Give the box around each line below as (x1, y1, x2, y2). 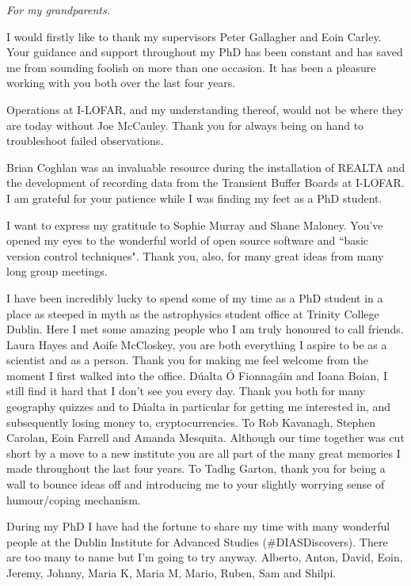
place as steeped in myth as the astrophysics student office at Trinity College (6, 305, 379, 322)
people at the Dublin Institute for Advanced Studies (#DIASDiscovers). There (6, 533, 388, 550)
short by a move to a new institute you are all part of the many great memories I (6, 444, 401, 461)
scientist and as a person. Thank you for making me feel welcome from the (6, 352, 368, 368)
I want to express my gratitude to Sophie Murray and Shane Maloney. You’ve (6, 216, 383, 233)
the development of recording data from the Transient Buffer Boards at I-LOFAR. (6, 174, 405, 191)
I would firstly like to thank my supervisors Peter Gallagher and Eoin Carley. (6, 28, 382, 44)
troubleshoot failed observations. (6, 132, 164, 149)
